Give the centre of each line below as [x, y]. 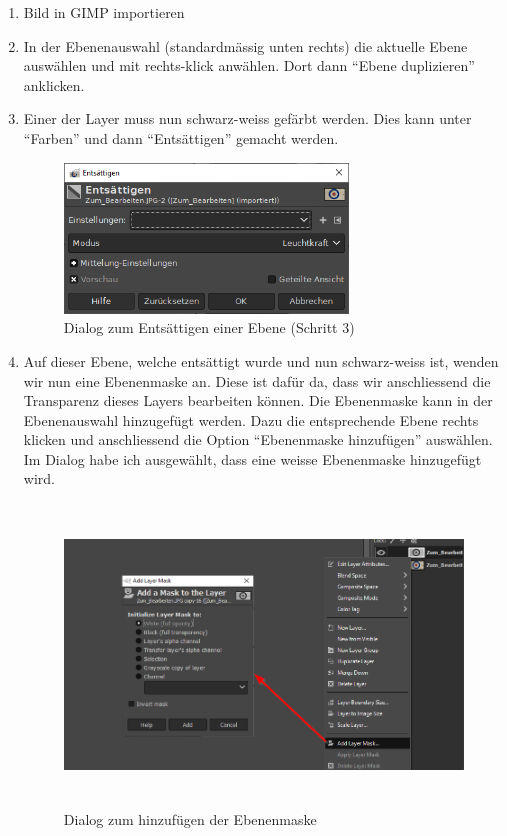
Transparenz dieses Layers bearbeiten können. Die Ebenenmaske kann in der [258, 400]
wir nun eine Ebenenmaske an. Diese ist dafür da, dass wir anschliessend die [257, 380]
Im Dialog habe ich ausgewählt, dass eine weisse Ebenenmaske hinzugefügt [252, 458]
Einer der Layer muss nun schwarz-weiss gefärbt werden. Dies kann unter [247, 118]
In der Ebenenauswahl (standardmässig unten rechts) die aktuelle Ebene [245, 45]
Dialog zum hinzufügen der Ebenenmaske [190, 819]
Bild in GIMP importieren [104, 12]
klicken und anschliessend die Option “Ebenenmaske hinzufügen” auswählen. [258, 439]
